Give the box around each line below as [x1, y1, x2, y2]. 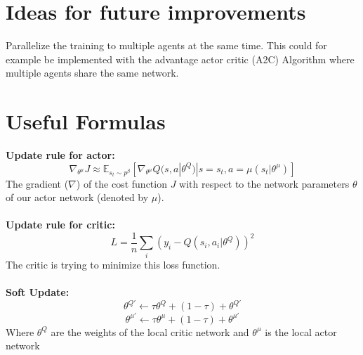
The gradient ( [6, 176, 69, 191]
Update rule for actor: [6, 148, 115, 162]
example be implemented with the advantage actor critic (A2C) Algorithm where [6, 51, 355, 66]
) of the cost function [76, 176, 167, 191]
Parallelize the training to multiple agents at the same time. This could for [6, 38, 327, 53]
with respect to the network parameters [179, 176, 350, 191]
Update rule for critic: [6, 217, 115, 232]
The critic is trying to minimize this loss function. [6, 257, 220, 271]
